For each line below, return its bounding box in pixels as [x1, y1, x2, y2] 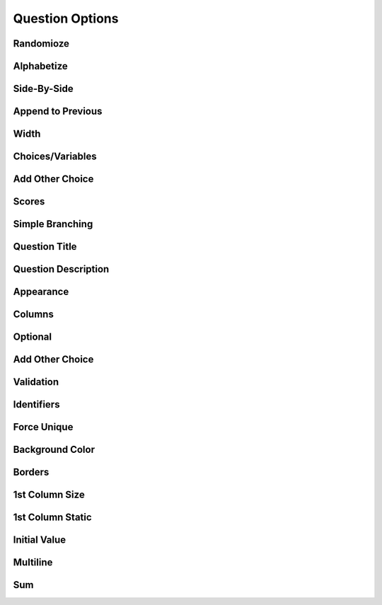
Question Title [13, 241, 77, 253]
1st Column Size [13, 489, 85, 501]
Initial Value [13, 534, 66, 546]
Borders [13, 466, 50, 478]
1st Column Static [13, 512, 92, 524]
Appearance [13, 286, 69, 298]
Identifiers [13, 398, 60, 410]
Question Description [13, 263, 110, 275]
